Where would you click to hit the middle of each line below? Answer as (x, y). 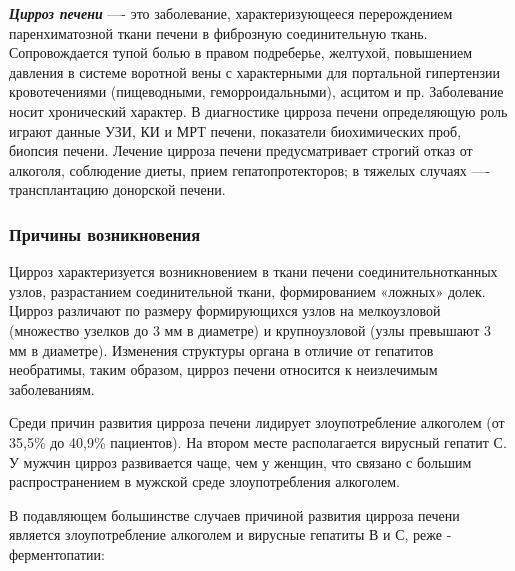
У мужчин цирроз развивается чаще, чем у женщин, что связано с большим (240, 461)
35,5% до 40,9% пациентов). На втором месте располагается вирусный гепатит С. (258, 441)
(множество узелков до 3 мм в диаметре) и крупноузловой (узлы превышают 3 (250, 329)
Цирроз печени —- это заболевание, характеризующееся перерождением (231, 13)
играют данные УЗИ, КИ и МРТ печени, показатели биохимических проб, (235, 130)
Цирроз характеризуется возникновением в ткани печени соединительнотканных (253, 271)
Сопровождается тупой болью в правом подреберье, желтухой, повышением (241, 52)
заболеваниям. (52, 388)
